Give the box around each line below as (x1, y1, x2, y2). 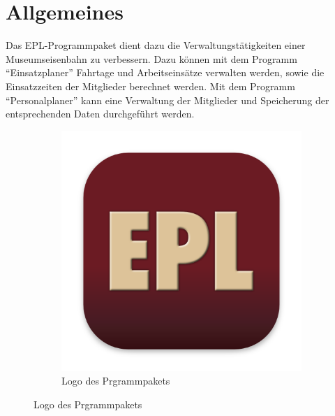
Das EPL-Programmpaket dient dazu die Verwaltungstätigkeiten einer (6, 38, 306, 52)
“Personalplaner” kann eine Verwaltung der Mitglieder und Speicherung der (6, 92, 329, 107)
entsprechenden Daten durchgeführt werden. (6, 106, 195, 121)
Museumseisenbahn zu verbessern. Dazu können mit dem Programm (6, 51, 297, 66)
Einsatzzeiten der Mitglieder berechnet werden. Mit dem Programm (6, 78, 295, 93)
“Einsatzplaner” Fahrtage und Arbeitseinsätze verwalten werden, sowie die (6, 65, 325, 80)
